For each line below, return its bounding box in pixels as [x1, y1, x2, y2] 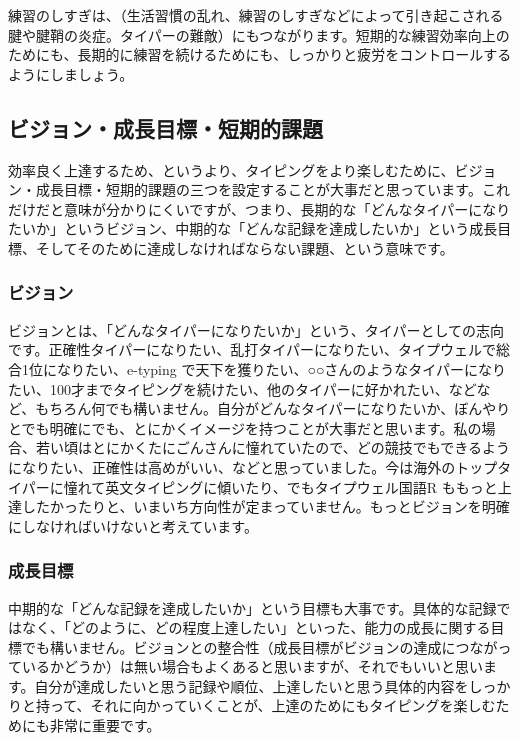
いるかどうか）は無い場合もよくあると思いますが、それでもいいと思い [21, 656, 484, 677]
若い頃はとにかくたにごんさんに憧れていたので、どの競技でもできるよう [35, 437, 510, 458]
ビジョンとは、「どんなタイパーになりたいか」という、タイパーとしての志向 [8, 319, 505, 340]
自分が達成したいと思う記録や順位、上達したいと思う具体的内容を [34, 675, 469, 696]
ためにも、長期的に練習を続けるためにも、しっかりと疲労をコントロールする [8, 44, 512, 65]
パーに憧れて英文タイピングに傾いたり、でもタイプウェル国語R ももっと [21, 476, 498, 497]
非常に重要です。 [49, 715, 161, 736]
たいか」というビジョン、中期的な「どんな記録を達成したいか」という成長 [8, 218, 498, 239]
